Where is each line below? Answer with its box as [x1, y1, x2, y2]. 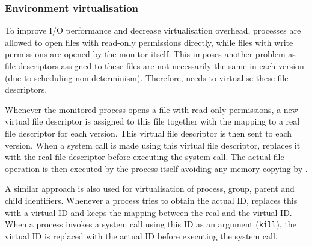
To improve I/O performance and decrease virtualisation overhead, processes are [5, 24, 301, 37]
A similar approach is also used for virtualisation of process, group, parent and [5, 182, 295, 195]
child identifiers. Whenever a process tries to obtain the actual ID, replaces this [5, 194, 298, 206]
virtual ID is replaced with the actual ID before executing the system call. [5, 229, 278, 242]
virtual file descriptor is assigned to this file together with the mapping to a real [5, 115, 300, 128]
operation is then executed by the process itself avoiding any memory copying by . [5, 162, 308, 174]
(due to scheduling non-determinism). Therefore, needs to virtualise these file [5, 71, 289, 84]
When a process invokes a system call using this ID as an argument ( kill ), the [5, 218, 296, 230]
